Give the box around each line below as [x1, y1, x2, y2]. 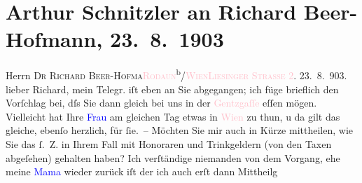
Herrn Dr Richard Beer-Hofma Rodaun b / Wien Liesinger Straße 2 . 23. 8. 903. [6, 66, 347, 82]
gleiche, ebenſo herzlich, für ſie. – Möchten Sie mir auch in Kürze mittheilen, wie [6, 123, 353, 137]
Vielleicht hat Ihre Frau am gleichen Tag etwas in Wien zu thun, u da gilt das [6, 109, 340, 123]
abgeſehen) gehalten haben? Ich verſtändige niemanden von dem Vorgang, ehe [6, 150, 340, 165]
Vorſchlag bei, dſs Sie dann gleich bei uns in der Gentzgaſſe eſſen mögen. [6, 95, 317, 110]
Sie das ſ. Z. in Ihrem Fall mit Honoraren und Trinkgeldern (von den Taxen [6, 136, 332, 151]
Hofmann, [6, 25, 103, 53]
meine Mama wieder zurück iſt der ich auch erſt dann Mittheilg [6, 164, 278, 179]
